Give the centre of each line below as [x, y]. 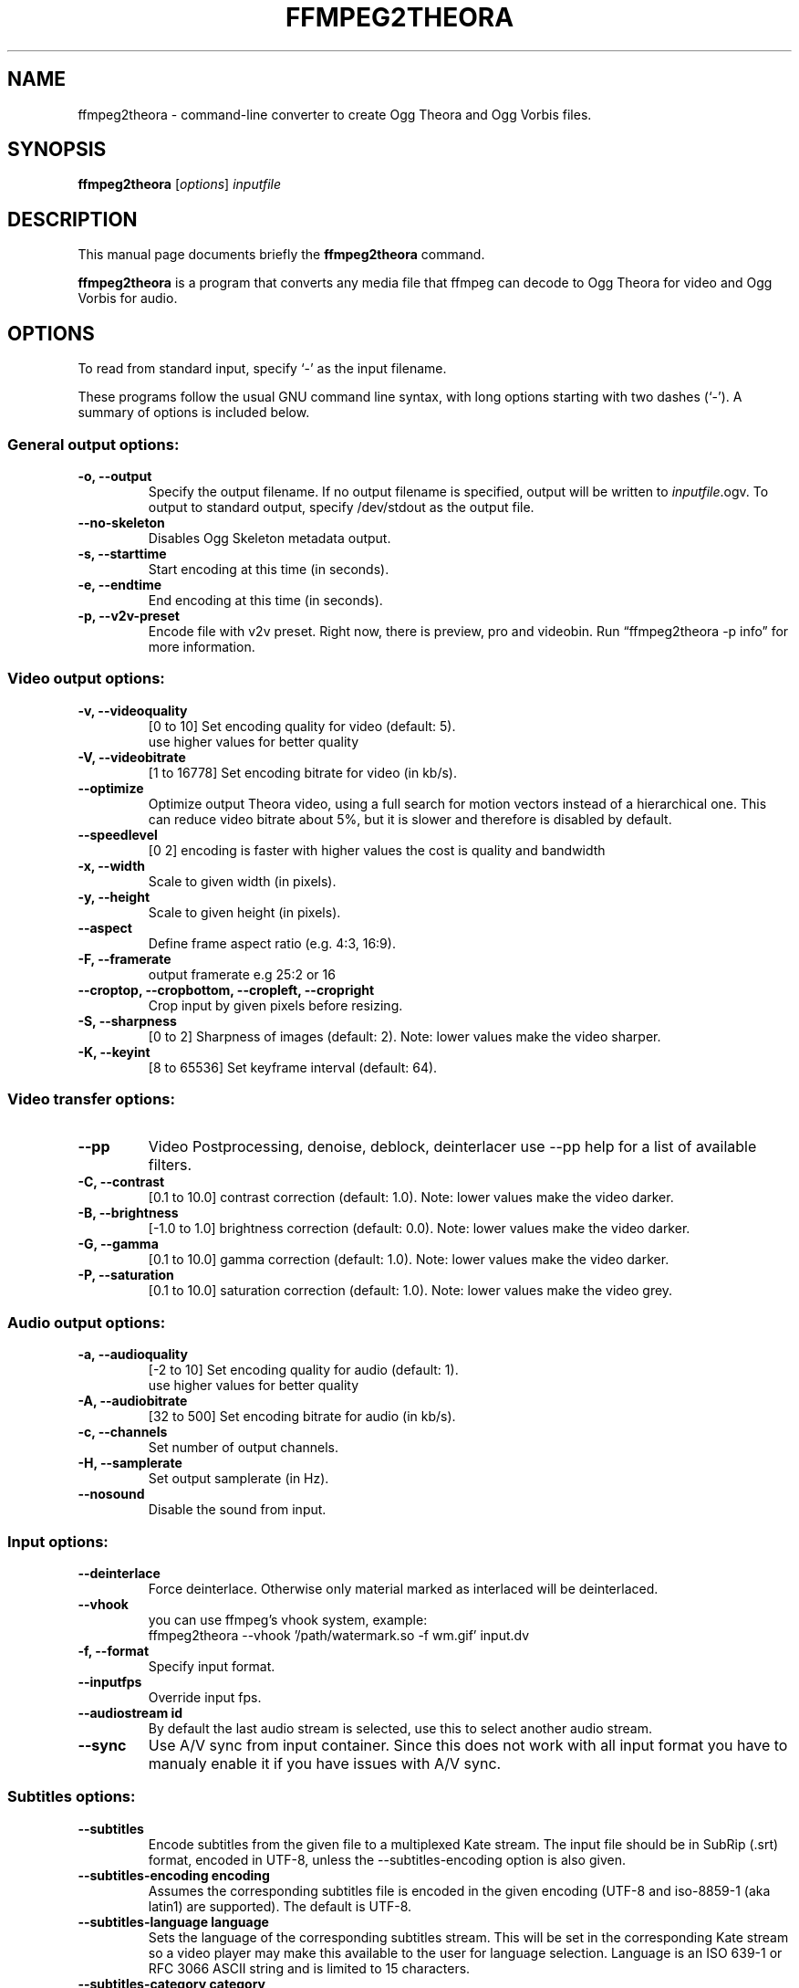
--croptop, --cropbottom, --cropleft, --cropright [226, 989]
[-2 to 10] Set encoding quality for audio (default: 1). [303, 1370]
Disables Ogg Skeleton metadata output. [270, 538]
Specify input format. [212, 1666]
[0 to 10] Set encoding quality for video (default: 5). [302, 726]
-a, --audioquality [133, 1355]
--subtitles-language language [173, 1921]
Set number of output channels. [244, 1448]
